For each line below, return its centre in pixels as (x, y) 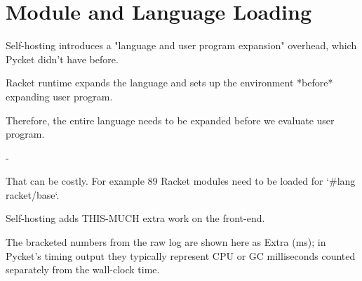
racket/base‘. (33, 194)
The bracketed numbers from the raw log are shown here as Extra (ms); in (166, 242)
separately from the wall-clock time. (83, 269)
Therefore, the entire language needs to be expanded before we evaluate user (170, 120)
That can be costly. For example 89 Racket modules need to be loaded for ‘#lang (181, 181)
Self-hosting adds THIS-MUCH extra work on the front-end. (135, 218)
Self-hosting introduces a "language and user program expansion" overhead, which (181, 45)
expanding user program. (59, 96)
